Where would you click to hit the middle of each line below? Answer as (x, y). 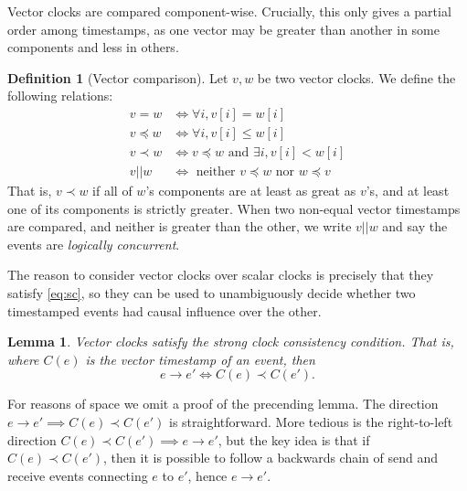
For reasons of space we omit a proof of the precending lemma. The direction (223, 404)
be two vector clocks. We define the (356, 77)
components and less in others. (93, 47)
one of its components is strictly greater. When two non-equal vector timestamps (234, 208)
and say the (415, 226)
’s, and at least (408, 191)
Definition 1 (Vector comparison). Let (118, 77)
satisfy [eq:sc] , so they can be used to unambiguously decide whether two (212, 293)
